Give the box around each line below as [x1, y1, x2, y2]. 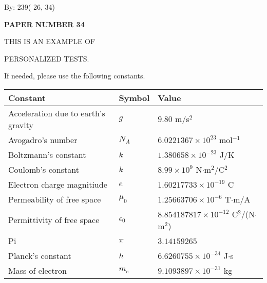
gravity [8, 118, 33, 131]
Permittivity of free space [8, 214, 100, 226]
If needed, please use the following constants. [4, 70, 145, 81]
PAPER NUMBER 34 [4, 18, 85, 29]
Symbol [119, 91, 150, 104]
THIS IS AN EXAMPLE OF [4, 36, 96, 47]
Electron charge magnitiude [8, 178, 107, 190]
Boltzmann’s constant [8, 148, 86, 160]
